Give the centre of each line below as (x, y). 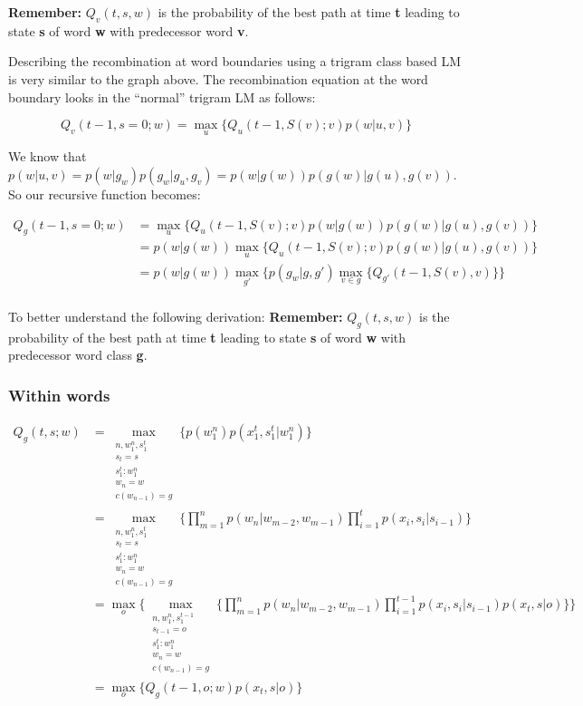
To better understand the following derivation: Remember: (176, 316)
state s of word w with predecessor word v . (129, 30)
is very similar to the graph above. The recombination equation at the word (218, 78)
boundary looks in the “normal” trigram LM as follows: (162, 97)
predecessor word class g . (78, 355)
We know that (48, 156)
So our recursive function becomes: (105, 193)
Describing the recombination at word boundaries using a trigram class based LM (235, 61)
